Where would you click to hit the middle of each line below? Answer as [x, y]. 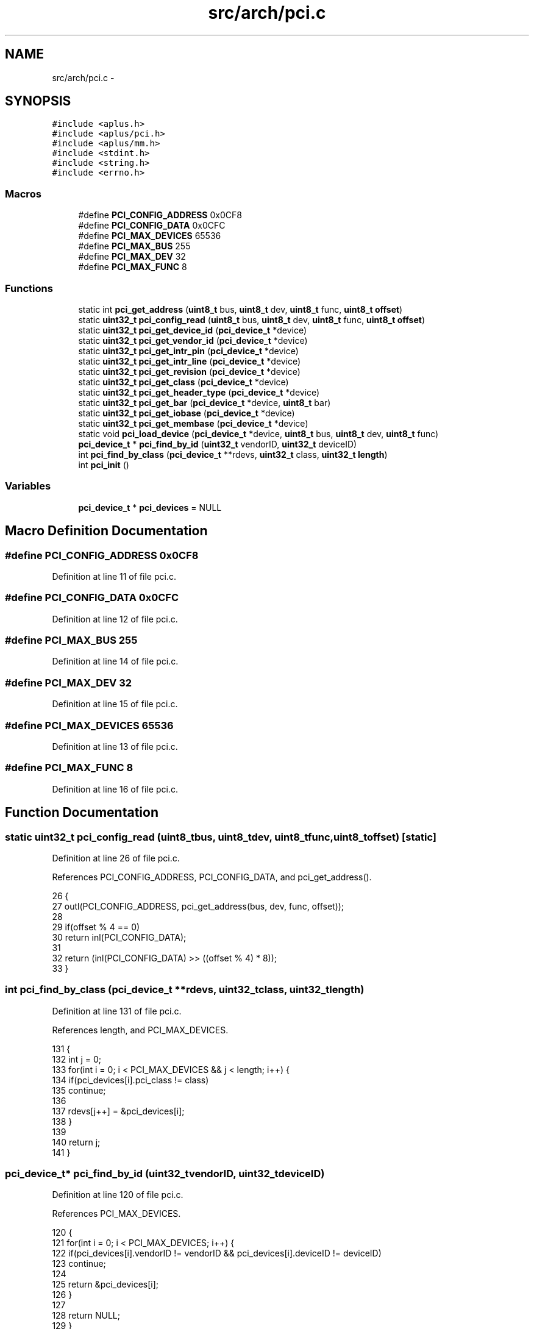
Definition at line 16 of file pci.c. [115, 789]
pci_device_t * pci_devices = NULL [150, 507]
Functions [29, 288]
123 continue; [79, 1264]
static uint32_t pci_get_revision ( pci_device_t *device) [189, 371]
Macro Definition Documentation [106, 531]
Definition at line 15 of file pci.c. [115, 704]
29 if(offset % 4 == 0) [96, 927]
